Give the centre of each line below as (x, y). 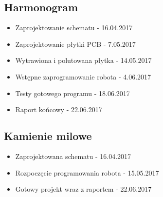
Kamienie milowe (48, 136)
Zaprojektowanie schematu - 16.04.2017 (74, 28)
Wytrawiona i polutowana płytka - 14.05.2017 (83, 60)
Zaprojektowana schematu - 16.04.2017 (73, 156)
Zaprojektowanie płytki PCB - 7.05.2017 (75, 44)
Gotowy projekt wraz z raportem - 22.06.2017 (83, 189)
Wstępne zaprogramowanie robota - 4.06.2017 (83, 76)
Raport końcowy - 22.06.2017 (59, 109)
